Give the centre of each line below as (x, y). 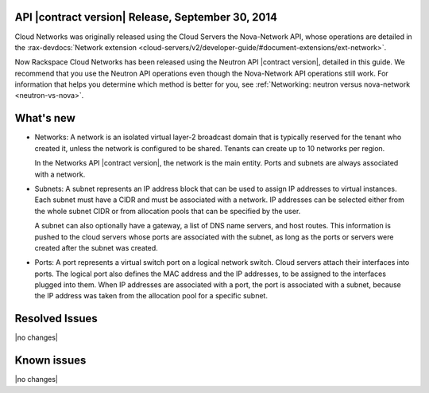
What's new (45, 118)
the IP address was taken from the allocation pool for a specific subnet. (151, 296)
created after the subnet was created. (96, 247)
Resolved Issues (56, 319)
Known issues (50, 361)
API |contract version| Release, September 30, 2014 (146, 17)
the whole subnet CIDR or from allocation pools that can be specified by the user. (168, 211)
